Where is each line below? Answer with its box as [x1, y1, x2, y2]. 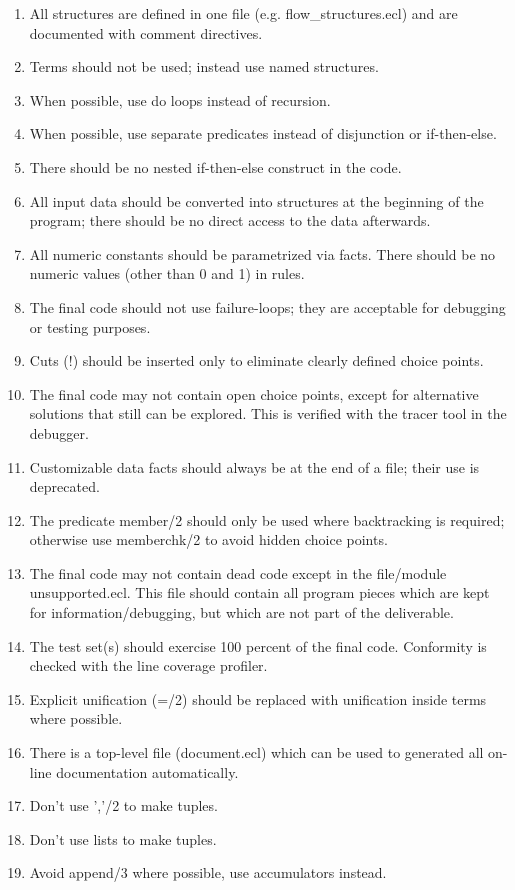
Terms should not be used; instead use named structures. [29, 56, 379, 77]
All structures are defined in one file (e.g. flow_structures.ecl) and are [29, 3, 458, 23]
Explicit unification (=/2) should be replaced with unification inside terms [29, 688, 487, 709]
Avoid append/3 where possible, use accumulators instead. [29, 862, 387, 883]
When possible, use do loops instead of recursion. [29, 89, 331, 110]
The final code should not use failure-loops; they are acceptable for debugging [29, 296, 506, 317]
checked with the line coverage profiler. [29, 655, 268, 676]
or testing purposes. [29, 316, 151, 337]
